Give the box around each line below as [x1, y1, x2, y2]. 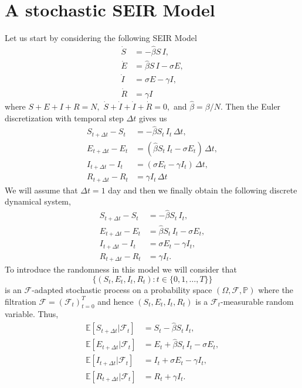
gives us [138, 111, 167, 124]
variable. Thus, [5, 308, 59, 320]
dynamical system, [5, 195, 71, 207]
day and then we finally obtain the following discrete [108, 183, 297, 196]
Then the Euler [225, 100, 281, 112]
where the [258, 283, 294, 295]
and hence [97, 295, 134, 307]
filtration [5, 295, 36, 307]
